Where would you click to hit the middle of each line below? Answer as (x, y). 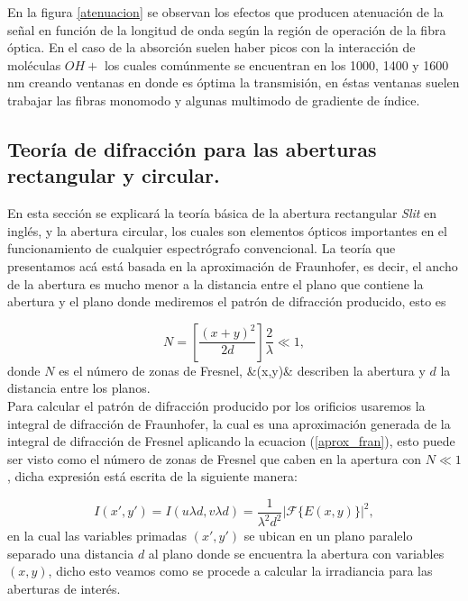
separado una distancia (71, 553)
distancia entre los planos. (79, 388)
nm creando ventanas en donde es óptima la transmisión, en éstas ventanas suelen (234, 82)
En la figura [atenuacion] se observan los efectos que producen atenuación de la (225, 12)
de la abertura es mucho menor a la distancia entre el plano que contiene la (216, 283)
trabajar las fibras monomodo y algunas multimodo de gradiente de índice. (214, 100)
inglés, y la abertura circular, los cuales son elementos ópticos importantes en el (227, 230)
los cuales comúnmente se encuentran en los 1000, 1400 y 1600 (276, 64)
